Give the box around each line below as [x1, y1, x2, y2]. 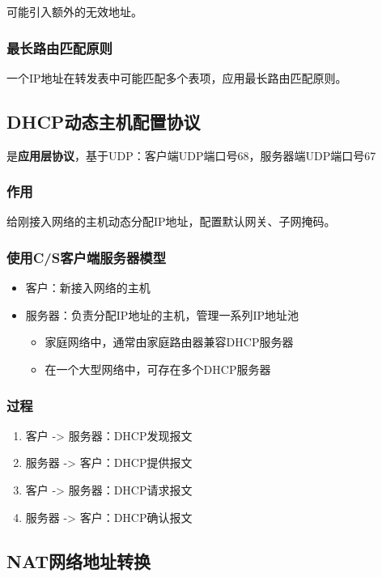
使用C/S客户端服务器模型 [6, 247, 167, 267]
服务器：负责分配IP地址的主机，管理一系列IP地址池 [25, 306, 299, 323]
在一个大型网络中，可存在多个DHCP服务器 [45, 361, 271, 378]
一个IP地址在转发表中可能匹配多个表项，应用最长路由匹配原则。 [6, 69, 347, 86]
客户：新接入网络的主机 [25, 279, 151, 296]
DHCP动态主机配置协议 [6, 108, 201, 134]
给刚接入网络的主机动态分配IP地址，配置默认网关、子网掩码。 [6, 213, 336, 230]
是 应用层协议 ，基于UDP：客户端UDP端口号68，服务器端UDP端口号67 [6, 146, 376, 163]
